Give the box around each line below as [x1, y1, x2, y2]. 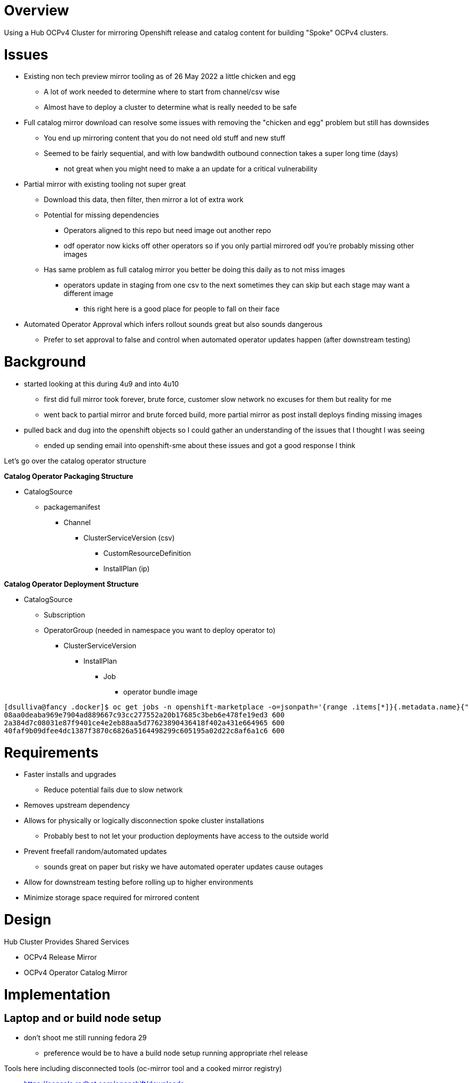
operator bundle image [123, 687, 198, 696]
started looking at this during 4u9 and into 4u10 [24, 379, 179, 388]
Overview [4, 2, 69, 19]
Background [4, 353, 86, 370]
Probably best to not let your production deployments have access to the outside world [44, 832, 329, 841]
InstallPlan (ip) [103, 564, 150, 573]
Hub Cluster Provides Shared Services [4, 937, 129, 946]
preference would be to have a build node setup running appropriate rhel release [44, 1048, 308, 1057]
